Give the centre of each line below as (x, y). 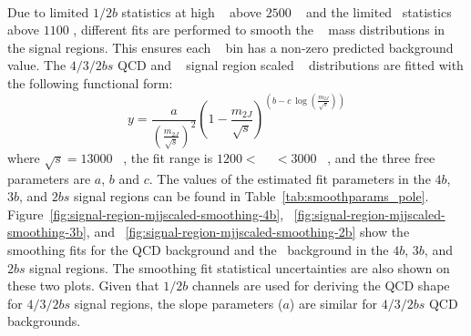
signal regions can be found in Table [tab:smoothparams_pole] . (251, 196)
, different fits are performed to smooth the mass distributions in (259, 30)
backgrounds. (44, 321)
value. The (37, 65)
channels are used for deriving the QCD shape (321, 285)
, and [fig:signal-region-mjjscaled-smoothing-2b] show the (248, 232)
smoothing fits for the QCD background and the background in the (198, 250)
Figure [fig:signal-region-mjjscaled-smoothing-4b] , (146, 214)
